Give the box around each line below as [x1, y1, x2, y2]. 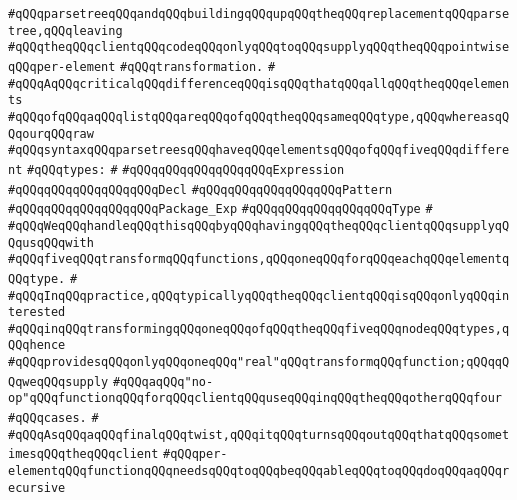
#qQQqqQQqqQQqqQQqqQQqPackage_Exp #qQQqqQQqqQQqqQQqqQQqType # [8, 202, 433, 217]
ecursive [8, 480, 66, 495]
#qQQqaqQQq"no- [112, 374, 214, 389]
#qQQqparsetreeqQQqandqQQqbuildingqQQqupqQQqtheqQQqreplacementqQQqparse [8, 7, 510, 21]
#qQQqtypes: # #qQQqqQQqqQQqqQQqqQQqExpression [27, 162, 345, 177]
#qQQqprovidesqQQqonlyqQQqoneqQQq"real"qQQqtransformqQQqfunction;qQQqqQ [8, 355, 510, 370]
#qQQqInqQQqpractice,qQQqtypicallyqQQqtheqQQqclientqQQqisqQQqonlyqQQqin [8, 288, 510, 303]
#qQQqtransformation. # [120, 59, 276, 74]
